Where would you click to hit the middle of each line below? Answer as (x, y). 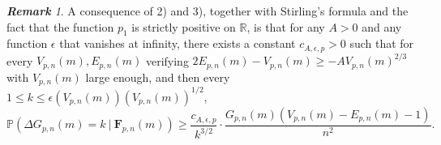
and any (382, 26)
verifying (167, 60)
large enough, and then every (158, 77)
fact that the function (60, 26)
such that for (382, 43)
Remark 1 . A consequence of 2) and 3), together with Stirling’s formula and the (208, 11)
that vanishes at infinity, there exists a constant (178, 43)
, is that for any (286, 26)
